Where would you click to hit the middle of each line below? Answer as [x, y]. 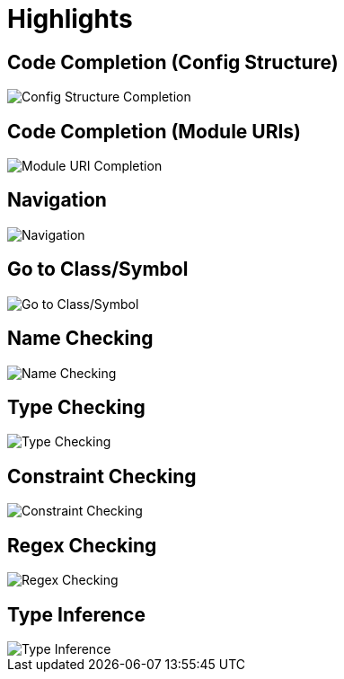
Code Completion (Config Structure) [173, 62]
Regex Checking [82, 545]
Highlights [70, 19]
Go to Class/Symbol [98, 269]
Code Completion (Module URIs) [154, 131]
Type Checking [76, 407]
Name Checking [80, 339]
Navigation [57, 200]
